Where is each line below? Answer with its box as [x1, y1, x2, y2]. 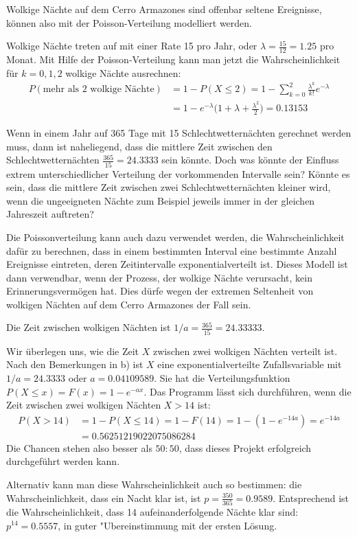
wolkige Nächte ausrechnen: [65, 65, 181, 80]
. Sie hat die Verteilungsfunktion [154, 370, 290, 385]
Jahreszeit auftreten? [6, 207, 94, 221]
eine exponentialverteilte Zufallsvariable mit [157, 357, 342, 372]
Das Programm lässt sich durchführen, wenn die [149, 384, 352, 398]
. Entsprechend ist [273, 490, 349, 505]
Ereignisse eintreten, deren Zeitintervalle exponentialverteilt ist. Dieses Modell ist [6, 257, 348, 271]
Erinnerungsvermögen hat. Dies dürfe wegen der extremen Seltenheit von [6, 284, 314, 298]
